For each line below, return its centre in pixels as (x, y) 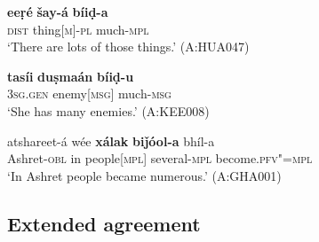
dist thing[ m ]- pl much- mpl (78, 29)
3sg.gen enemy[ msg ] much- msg (89, 94)
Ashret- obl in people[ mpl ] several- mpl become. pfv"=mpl (160, 158)
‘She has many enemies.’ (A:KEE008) (108, 110)
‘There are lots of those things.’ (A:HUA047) (128, 47)
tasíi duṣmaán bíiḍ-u (71, 76)
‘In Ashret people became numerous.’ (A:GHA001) (144, 175)
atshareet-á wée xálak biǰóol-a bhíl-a (111, 141)
